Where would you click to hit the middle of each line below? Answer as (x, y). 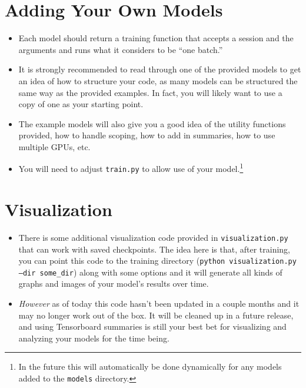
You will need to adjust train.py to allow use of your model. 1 (131, 168)
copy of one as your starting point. (81, 104)
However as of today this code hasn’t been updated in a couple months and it (159, 304)
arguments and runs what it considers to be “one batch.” (121, 49)
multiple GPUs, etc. (54, 146)
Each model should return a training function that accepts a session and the (156, 38)
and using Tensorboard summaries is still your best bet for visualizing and (152, 326)
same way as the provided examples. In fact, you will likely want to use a (150, 92)
